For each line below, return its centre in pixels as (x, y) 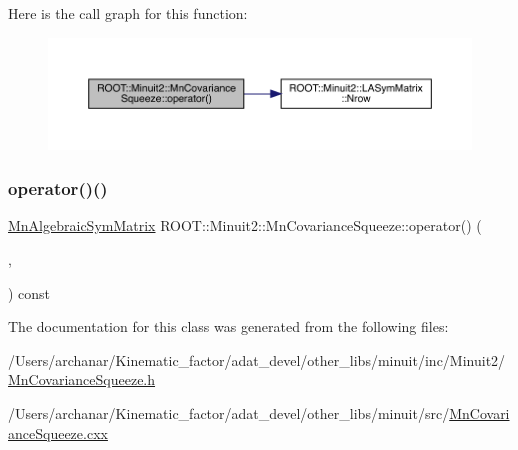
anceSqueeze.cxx (58, 432)
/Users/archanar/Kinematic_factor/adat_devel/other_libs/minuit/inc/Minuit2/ (257, 359)
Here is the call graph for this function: (128, 13)
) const (29, 292)
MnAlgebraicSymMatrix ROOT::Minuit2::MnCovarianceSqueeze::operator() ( (245, 225)
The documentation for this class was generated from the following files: (228, 326)
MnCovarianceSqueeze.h (82, 379)
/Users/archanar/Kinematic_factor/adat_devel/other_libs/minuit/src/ (229, 412)
